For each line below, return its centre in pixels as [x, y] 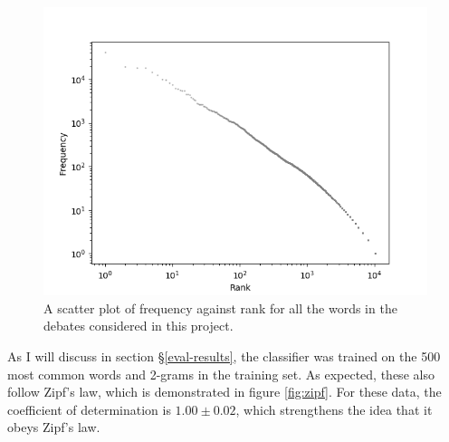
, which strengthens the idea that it [334, 409]
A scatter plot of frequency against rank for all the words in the [220, 307]
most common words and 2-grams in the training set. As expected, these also [221, 374]
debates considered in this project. [139, 326]
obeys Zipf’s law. [54, 427]
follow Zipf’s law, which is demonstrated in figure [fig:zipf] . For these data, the [224, 392]
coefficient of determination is [89, 409]
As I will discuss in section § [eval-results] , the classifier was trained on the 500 [224, 356]
